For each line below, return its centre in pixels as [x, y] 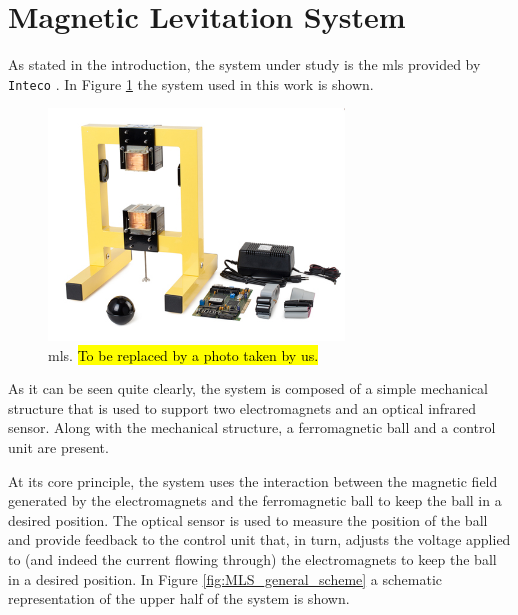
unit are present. [58, 447]
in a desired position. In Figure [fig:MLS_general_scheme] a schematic [225, 578]
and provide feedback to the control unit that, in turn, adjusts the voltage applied [259, 539]
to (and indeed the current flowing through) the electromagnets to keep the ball [252, 559]
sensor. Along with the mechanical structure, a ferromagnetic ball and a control [252, 427]
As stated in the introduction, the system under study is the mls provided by [244, 64]
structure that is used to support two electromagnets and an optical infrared [242, 407]
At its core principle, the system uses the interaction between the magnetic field [253, 480]
